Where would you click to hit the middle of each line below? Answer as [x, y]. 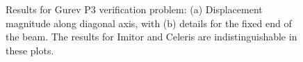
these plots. [30, 50]
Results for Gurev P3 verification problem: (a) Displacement [134, 9]
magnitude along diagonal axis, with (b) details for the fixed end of [149, 23]
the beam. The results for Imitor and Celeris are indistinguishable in [151, 37]
